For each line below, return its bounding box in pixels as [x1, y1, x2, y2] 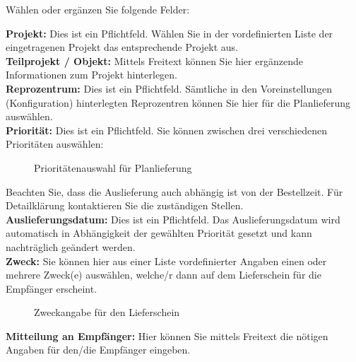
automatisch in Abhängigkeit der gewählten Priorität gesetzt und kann [6, 226, 312, 240]
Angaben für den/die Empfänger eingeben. [6, 342, 191, 357]
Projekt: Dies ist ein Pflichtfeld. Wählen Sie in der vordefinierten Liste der [6, 25, 333, 40]
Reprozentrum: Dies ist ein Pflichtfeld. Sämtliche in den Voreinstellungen [6, 81, 332, 95]
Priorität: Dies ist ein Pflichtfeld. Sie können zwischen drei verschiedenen [6, 122, 327, 137]
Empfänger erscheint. [6, 281, 97, 296]
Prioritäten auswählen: [6, 136, 104, 151]
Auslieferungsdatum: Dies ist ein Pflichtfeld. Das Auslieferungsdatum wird [6, 211, 340, 226]
